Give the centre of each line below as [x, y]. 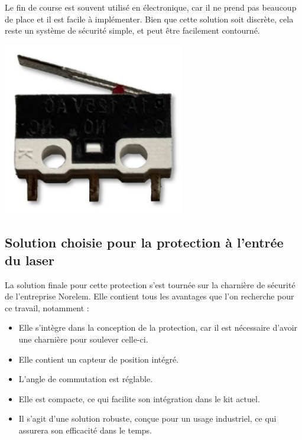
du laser [30, 260]
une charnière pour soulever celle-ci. [83, 339]
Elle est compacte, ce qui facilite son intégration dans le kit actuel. [139, 398]
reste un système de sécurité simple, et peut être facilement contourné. [132, 30]
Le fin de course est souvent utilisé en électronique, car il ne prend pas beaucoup [151, 7]
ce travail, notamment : [47, 307]
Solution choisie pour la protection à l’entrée [144, 242]
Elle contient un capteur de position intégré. [99, 359]
